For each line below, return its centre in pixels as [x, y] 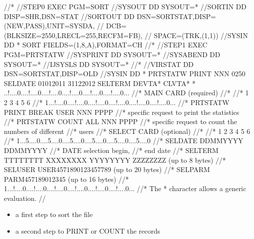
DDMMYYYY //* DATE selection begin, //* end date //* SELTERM [111, 150]
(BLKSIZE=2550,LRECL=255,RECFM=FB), [73, 35]
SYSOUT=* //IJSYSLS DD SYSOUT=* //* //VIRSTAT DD [99, 64]
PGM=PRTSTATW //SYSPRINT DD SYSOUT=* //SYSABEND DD [112, 54]
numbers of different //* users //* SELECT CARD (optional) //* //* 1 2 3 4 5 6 [127, 131]
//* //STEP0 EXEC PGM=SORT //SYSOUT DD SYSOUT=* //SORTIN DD [125, 6]
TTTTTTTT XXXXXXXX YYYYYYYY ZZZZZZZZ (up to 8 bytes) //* [115, 160]
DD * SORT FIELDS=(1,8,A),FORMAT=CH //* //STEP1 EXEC [106, 45]
